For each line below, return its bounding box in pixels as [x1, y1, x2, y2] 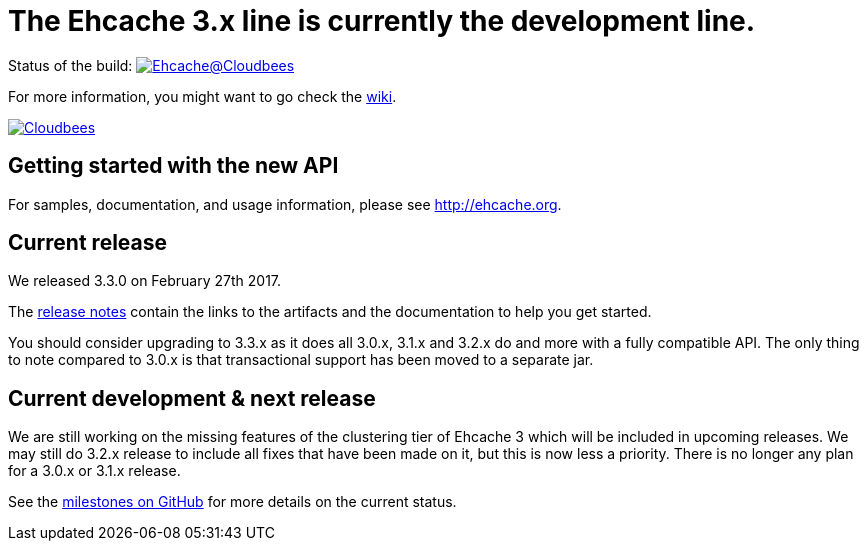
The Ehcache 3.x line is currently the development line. [8, 4, 756, 38]
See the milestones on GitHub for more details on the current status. [8, 493, 457, 511]
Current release [8, 230, 168, 256]
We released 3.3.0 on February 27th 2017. [8, 272, 282, 290]
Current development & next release [8, 385, 376, 411]
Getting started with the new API [8, 153, 339, 179]
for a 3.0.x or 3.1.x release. [8, 462, 181, 480]
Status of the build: [8, 56, 133, 74]
